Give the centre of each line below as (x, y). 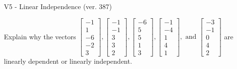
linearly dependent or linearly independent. (68, 61)
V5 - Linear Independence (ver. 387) (58, 6)
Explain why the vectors (40, 36)
